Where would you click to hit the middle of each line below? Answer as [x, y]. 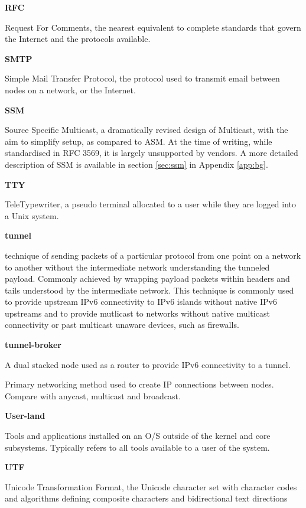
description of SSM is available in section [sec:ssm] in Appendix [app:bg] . [136, 164]
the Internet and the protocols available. [78, 39]
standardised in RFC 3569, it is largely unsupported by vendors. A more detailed [152, 153]
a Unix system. [32, 215]
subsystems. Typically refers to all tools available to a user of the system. [137, 447]
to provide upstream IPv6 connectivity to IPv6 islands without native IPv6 [141, 302]
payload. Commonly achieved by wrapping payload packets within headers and [147, 279]
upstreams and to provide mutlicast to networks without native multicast [137, 313]
